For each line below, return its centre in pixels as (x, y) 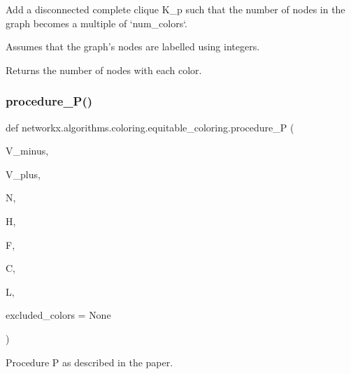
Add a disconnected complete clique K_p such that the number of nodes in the (175, 9)
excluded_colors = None (58, 315)
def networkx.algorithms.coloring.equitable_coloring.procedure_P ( (150, 127)
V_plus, (23, 174)
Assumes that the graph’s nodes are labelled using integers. (133, 46)
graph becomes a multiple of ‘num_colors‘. (97, 23)
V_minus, (27, 151)
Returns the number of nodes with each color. (104, 70)
